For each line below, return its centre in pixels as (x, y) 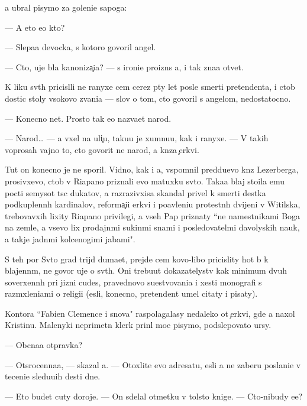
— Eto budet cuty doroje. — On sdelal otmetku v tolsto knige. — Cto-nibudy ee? (154, 396)
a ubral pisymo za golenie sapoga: (66, 7)
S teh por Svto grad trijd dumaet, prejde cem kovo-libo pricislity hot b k (137, 259)
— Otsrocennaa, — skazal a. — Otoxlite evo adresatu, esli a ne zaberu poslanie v (153, 364)
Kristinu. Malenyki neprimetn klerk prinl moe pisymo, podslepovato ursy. (138, 325)
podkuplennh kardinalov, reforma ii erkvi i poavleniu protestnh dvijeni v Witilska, (153, 204)
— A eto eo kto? (35, 27)
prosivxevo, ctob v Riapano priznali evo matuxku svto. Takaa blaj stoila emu (145, 181)
